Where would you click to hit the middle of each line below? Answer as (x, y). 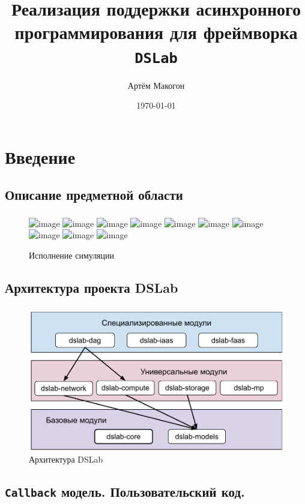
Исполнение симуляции (72, 255)
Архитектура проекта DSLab (92, 287)
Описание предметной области (94, 195)
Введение (40, 156)
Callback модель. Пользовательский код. (125, 491)
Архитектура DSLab (66, 459)
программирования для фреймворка (156, 32)
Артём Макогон (156, 85)
